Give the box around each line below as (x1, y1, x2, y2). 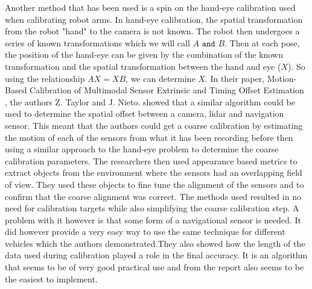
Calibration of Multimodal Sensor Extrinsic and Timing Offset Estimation (30, 84, 304, 96)
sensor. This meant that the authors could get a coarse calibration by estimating (5, 119, 303, 131)
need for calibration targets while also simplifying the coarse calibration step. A (5, 202, 299, 214)
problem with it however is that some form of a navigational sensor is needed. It (5, 213, 301, 226)
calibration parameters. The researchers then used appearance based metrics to (5, 154, 298, 167)
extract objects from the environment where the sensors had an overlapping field (5, 166, 302, 179)
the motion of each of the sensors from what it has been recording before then (5, 131, 293, 143)
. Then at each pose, (224, 36, 300, 49)
